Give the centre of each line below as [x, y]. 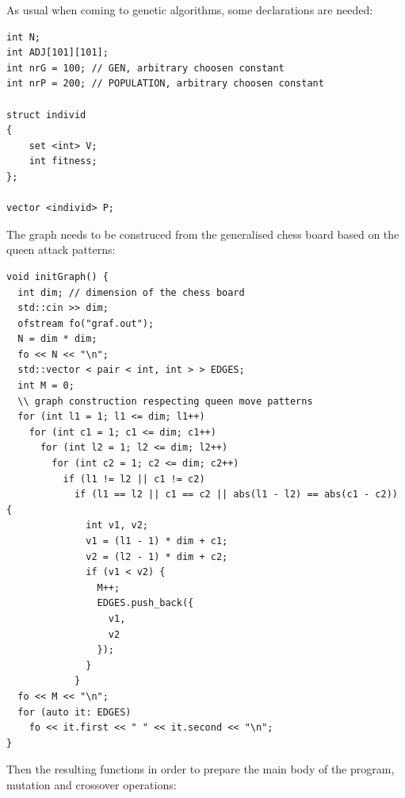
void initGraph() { [57, 276]
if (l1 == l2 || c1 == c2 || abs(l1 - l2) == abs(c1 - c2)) [236, 495]
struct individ [46, 115]
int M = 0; [46, 386]
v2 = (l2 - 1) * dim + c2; [157, 556]
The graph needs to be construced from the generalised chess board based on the [203, 234]
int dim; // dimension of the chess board [131, 292]
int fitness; [63, 161]
